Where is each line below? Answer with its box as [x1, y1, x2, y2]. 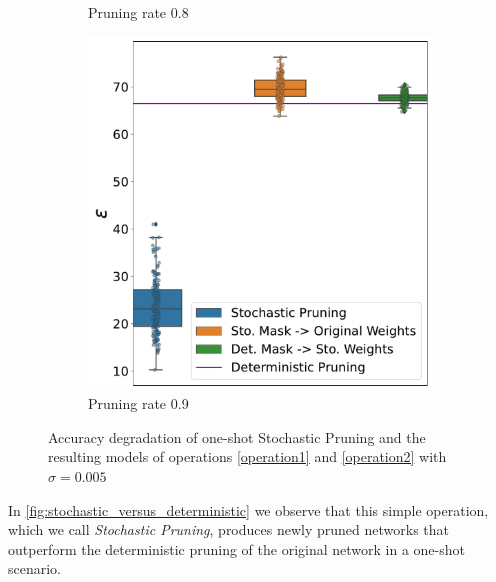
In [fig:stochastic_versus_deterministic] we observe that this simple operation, [8, 499, 489, 520]
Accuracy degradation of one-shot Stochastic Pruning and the [48, 426, 426, 447]
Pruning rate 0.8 [88, 2, 189, 22]
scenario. [8, 558, 62, 579]
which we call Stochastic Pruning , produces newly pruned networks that [8, 519, 450, 540]
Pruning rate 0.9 [88, 393, 189, 414]
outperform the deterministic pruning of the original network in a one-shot [8, 538, 465, 559]
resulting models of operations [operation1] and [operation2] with [48, 446, 447, 467]
